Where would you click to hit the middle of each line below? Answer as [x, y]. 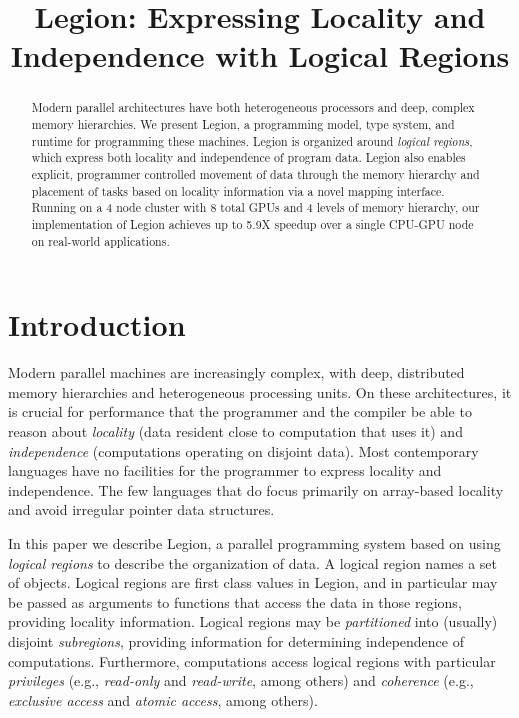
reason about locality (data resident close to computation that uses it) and [235, 430]
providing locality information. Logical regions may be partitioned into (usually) [253, 621]
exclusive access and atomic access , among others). [163, 699]
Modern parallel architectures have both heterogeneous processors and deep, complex [253, 107]
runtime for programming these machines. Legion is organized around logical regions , [252, 140]
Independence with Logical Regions [260, 55]
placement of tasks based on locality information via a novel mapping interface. [238, 190]
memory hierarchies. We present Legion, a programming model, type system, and [243, 124]
